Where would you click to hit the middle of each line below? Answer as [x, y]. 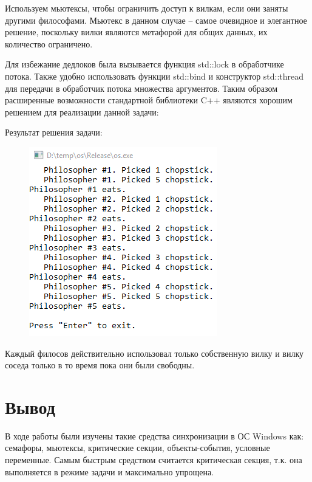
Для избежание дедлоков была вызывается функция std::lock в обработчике [144, 64]
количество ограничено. [49, 43]
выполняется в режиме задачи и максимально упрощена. [110, 471]
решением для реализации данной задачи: [82, 112]
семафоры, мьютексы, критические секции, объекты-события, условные [137, 448]
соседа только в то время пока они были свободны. [100, 365]
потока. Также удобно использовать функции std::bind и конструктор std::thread [154, 76]
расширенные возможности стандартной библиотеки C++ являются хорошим [149, 100]
